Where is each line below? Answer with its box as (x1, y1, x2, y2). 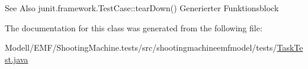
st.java (5, 52, 28, 65)
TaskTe (277, 41, 303, 54)
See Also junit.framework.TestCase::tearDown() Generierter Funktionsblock (5, 2, 279, 14)
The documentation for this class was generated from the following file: (5, 21, 262, 34)
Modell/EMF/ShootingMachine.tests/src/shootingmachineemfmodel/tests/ (5, 41, 277, 54)
